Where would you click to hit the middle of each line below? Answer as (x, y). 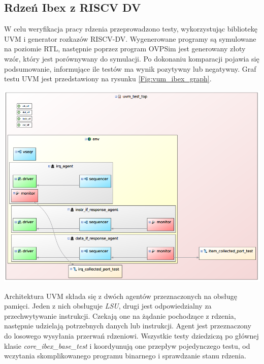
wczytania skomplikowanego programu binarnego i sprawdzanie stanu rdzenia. (125, 356)
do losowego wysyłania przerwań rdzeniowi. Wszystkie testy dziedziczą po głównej (131, 335)
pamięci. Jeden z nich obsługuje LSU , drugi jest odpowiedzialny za (108, 306)
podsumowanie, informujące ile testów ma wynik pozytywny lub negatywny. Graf (130, 68)
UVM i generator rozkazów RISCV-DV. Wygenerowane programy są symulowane (130, 38)
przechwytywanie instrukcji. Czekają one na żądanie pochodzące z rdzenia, (120, 315)
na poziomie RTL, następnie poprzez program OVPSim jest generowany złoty (125, 49)
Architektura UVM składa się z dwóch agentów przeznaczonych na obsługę (121, 296)
